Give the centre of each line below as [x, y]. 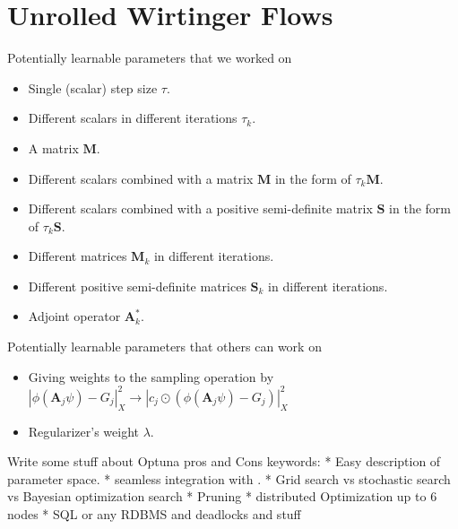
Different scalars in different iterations [133, 118]
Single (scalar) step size [93, 87]
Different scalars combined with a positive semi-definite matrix [200, 208]
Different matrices [78, 256]
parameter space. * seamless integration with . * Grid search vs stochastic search [229, 478]
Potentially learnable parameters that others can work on [164, 347]
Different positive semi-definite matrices [137, 286]
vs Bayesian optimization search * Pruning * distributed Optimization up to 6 [222, 496]
